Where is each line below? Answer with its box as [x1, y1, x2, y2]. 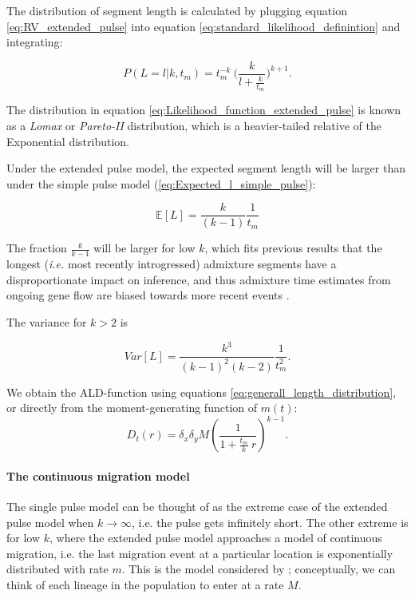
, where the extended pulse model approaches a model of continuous [49, 529, 382, 546]
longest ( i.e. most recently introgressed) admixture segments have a [6, 255, 337, 272]
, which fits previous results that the [204, 240, 382, 256]
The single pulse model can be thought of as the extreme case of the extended [6, 498, 388, 515]
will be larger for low [93, 240, 196, 256]
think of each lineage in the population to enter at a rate [6, 576, 284, 593]
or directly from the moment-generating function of [6, 399, 258, 416]
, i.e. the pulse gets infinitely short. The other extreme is [132, 513, 409, 530]
